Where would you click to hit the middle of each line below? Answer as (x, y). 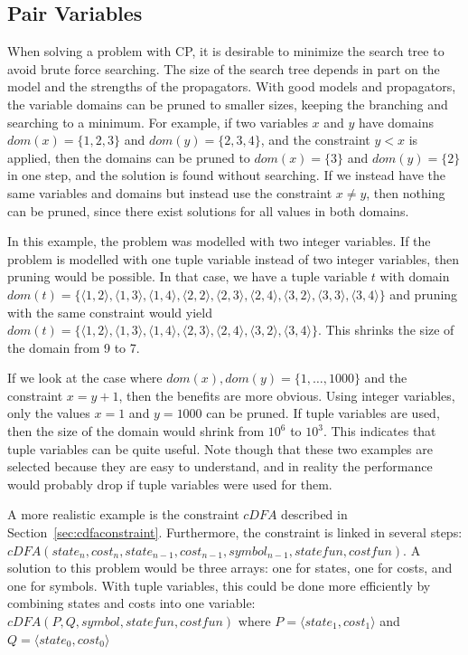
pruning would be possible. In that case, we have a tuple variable (187, 276)
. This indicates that (379, 431)
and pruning (424, 294)
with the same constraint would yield (110, 312)
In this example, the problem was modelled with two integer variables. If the (219, 241)
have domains (396, 122)
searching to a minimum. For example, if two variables (158, 122)
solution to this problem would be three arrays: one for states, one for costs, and (230, 568)
